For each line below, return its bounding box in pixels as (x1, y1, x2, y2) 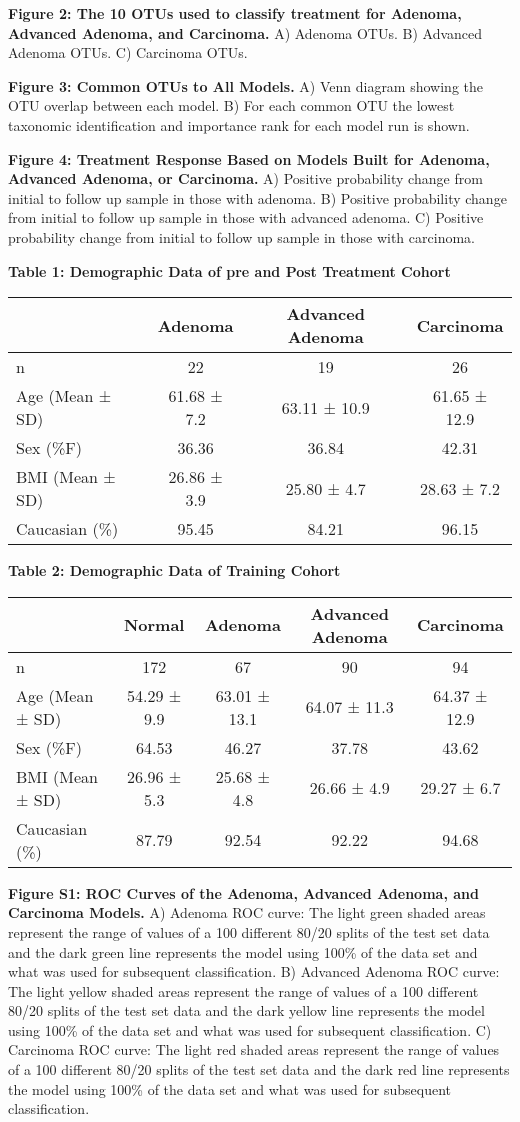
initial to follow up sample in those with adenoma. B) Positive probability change (8, 187, 507, 208)
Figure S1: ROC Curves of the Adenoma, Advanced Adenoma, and (8, 882, 479, 903)
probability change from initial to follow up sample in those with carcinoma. (8, 226, 475, 247)
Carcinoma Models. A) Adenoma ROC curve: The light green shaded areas (8, 902, 486, 923)
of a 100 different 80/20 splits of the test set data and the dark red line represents (8, 1059, 510, 1080)
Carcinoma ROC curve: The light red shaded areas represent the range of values (8, 1039, 500, 1060)
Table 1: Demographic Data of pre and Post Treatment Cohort (8, 260, 451, 281)
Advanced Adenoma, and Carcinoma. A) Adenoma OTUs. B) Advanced (8, 22, 483, 43)
